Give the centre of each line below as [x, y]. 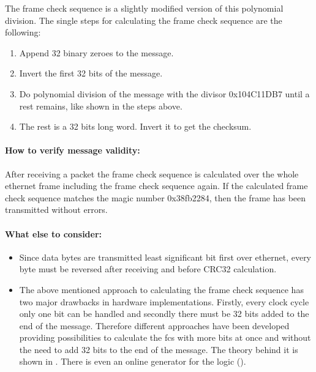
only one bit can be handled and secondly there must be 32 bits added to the [164, 314]
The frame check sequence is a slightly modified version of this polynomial [144, 8]
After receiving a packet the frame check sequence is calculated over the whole [152, 173]
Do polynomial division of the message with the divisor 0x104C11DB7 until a [164, 93]
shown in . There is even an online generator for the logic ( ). [133, 361]
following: [23, 32]
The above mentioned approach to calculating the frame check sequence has [161, 289]
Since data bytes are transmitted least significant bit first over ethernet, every [165, 257]
